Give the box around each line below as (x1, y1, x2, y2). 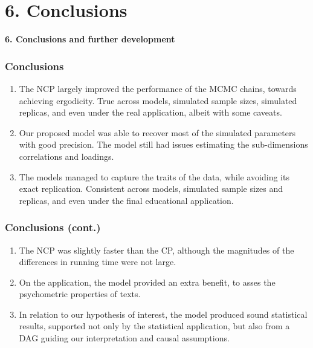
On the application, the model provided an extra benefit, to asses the (19, 275, 276, 288)
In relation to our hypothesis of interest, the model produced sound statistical (19, 307, 308, 320)
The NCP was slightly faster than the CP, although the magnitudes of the (19, 243, 294, 256)
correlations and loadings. (19, 149, 114, 162)
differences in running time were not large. (19, 255, 176, 268)
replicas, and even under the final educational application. (19, 194, 234, 206)
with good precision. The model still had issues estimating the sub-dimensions (19, 138, 308, 151)
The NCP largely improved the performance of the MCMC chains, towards (19, 82, 297, 94)
